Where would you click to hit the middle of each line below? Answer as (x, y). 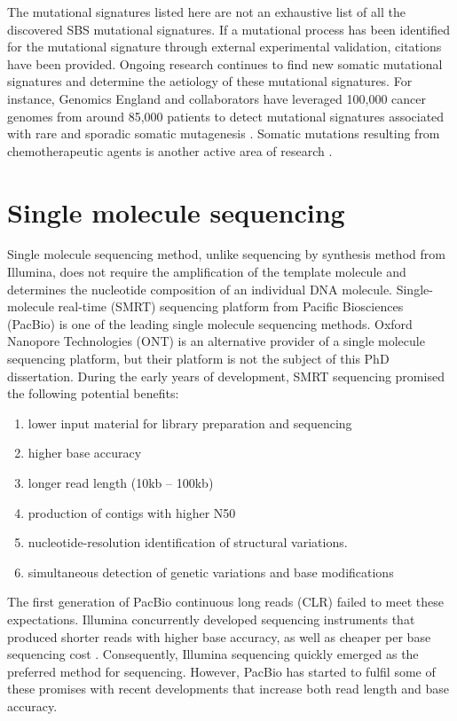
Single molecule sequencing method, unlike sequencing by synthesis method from (226, 254)
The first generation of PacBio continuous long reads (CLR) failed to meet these (225, 602)
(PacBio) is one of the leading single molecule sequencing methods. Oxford (210, 323)
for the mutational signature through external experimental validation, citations (225, 47)
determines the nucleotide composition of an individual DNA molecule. (200, 289)
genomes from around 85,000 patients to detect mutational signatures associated (226, 116)
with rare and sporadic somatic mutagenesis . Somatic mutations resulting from (224, 133)
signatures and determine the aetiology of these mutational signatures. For (210, 81)
